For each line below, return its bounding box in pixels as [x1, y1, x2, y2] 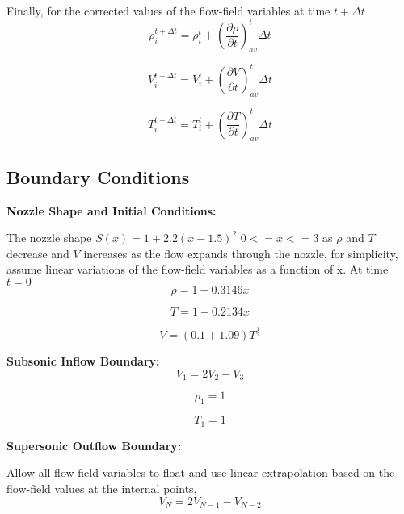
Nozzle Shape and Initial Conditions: [6, 202, 217, 219]
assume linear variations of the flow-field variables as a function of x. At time [6, 261, 389, 278]
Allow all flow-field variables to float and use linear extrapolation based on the [6, 464, 395, 481]
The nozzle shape [6, 229, 92, 246]
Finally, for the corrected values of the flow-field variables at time [6, 2, 330, 19]
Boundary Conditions [6, 164, 190, 189]
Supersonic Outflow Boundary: [6, 437, 182, 453]
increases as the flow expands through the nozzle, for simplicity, [83, 244, 398, 261]
